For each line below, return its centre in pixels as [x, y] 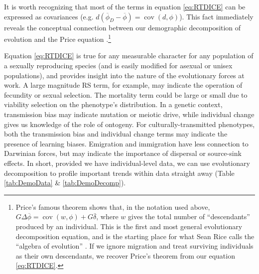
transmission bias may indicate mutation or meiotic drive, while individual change [129, 114]
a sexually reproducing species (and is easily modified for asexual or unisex [118, 66]
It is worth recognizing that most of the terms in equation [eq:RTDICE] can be [125, 6]
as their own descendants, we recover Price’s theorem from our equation [125, 255]
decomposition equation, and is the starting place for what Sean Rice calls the [135, 236]
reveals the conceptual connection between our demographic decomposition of [123, 27]
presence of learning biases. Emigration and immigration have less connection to [126, 143]
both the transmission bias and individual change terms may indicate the [116, 134]
